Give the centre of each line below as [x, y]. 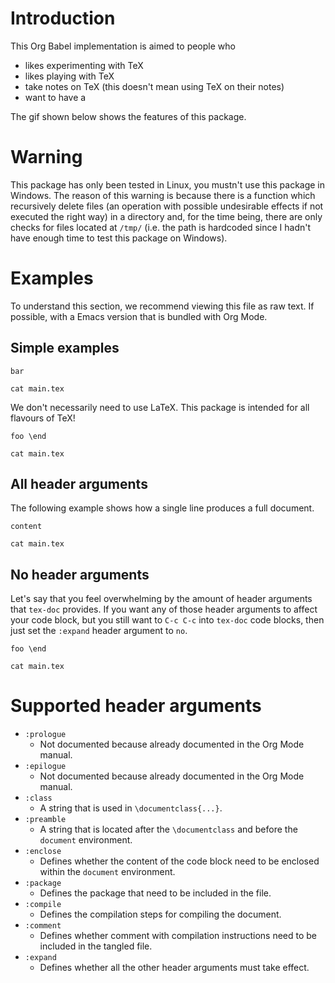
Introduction [63, 18]
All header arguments [79, 484]
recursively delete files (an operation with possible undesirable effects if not [167, 206]
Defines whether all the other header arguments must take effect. [174, 968]
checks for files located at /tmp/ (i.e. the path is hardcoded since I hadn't [160, 227]
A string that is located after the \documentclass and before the [168, 829]
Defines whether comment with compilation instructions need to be [178, 936]
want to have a [55, 97]
